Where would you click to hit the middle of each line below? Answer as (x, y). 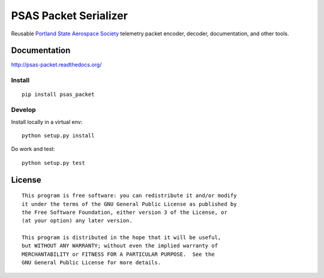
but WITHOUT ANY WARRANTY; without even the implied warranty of (120, 246)
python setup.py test (53, 163)
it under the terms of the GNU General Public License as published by (129, 204)
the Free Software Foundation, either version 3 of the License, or (124, 212)
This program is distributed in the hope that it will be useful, (121, 238)
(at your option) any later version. (77, 221)
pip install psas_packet (58, 95)
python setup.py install (58, 135)
